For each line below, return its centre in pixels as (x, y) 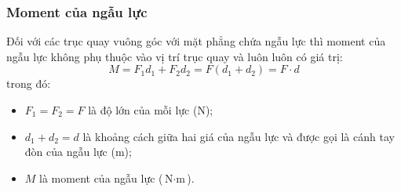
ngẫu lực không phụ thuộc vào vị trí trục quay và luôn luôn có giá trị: (175, 56)
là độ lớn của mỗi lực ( (143, 110)
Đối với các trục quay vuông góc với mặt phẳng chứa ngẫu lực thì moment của (196, 41)
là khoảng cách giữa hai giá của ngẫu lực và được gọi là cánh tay (239, 136)
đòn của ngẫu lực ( (70, 152)
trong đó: (29, 83)
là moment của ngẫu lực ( (101, 178)
